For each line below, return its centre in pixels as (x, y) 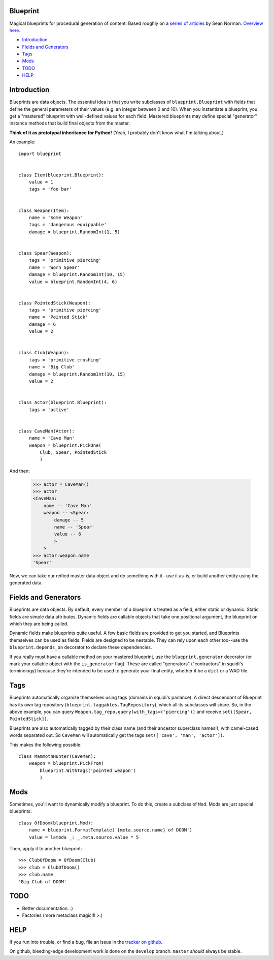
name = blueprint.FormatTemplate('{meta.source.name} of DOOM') (110, 830)
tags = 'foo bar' (50, 189)
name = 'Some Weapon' (56, 218)
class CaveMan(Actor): (47, 431)
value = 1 (41, 182)
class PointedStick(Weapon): (55, 303)
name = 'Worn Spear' (54, 267)
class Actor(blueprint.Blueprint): (63, 402)
